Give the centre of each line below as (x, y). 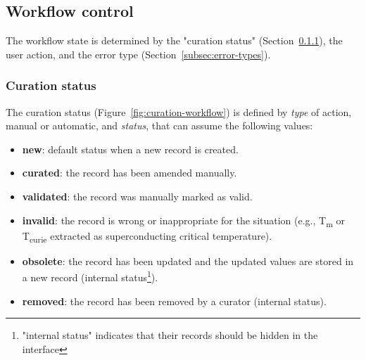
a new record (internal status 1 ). (90, 276)
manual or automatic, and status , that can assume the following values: (159, 126)
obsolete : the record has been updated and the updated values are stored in (188, 261)
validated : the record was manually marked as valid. (137, 196)
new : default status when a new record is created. (130, 149)
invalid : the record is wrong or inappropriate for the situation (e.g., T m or (184, 221)
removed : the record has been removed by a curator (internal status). (174, 301)
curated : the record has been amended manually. (130, 173)
